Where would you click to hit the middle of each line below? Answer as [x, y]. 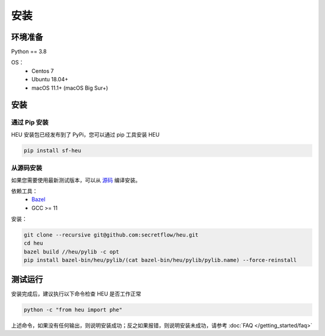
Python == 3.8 [29, 52]
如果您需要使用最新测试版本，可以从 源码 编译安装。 [76, 180]
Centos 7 [43, 71]
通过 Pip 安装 [30, 122]
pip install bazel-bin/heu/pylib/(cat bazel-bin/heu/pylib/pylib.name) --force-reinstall [160, 260]
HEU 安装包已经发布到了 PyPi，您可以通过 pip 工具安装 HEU [85, 134]
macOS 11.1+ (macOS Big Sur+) [70, 88]
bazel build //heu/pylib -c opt [72, 252]
